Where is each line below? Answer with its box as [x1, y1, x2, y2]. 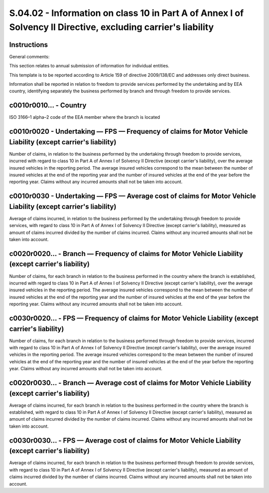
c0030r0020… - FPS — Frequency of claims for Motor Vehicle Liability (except [9, 314, 259, 322]
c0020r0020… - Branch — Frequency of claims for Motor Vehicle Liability [9, 249, 244, 258]
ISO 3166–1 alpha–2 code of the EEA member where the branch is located [9, 114, 160, 120]
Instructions [9, 40, 48, 49]
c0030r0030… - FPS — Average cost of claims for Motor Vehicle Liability [9, 436, 241, 445]
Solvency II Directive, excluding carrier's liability [9, 21, 214, 32]
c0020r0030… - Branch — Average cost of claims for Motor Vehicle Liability [9, 379, 252, 387]
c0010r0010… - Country [9, 101, 87, 110]
